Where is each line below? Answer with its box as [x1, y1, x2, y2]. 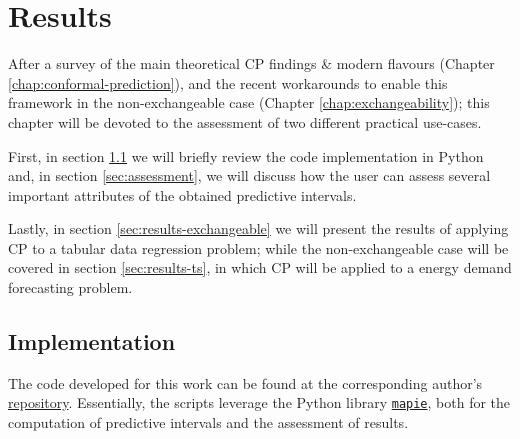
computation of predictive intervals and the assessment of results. [8, 412, 409, 433]
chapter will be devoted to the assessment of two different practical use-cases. [8, 111, 482, 132]
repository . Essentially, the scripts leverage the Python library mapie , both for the [8, 392, 511, 413]
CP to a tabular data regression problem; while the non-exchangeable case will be [8, 237, 509, 258]
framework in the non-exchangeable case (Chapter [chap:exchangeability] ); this [8, 92, 490, 113]
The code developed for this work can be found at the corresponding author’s [8, 372, 483, 393]
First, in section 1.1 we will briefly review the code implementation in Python [8, 145, 484, 166]
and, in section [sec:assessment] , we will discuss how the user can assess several [8, 165, 491, 186]
